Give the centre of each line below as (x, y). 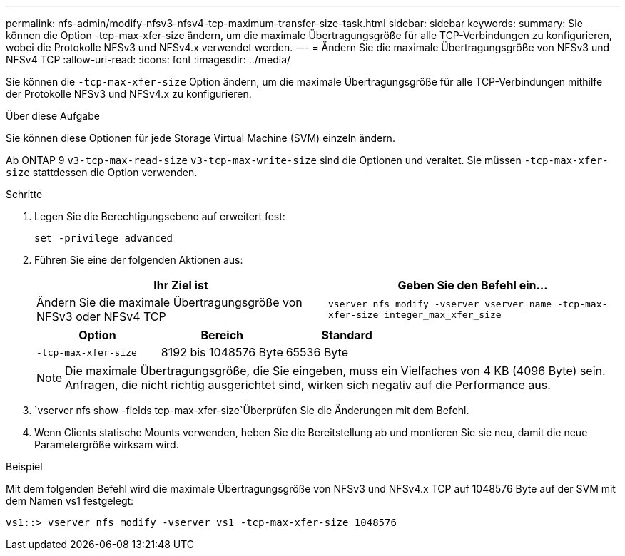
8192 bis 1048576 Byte (222, 352)
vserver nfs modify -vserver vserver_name (440, 304)
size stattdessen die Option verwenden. (102, 172)
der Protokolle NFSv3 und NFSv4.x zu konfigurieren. (129, 94)
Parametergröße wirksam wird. (107, 444)
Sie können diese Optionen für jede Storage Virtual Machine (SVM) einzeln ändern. (200, 138)
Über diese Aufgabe (53, 116)
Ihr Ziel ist (181, 285)
